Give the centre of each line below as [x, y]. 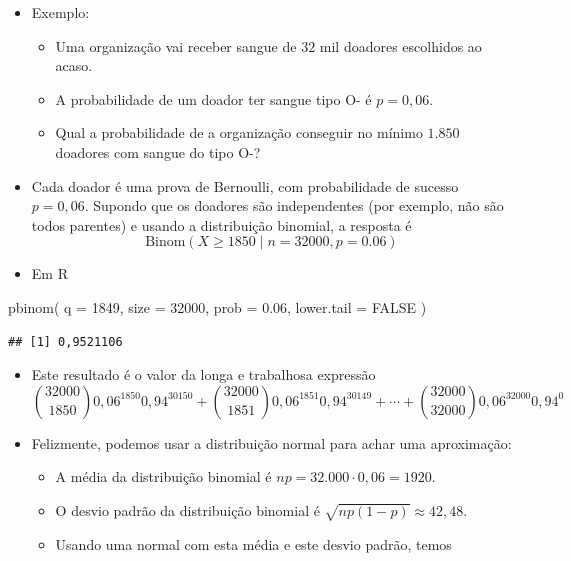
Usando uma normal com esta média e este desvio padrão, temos [253, 543]
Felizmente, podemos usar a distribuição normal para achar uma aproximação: [271, 442]
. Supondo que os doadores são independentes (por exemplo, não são [294, 205]
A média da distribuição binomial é [163, 476]
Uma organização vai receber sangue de [176, 45]
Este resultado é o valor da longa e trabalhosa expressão [203, 374]
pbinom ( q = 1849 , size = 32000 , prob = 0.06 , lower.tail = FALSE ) [217, 306]
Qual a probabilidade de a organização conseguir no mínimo [239, 132]
